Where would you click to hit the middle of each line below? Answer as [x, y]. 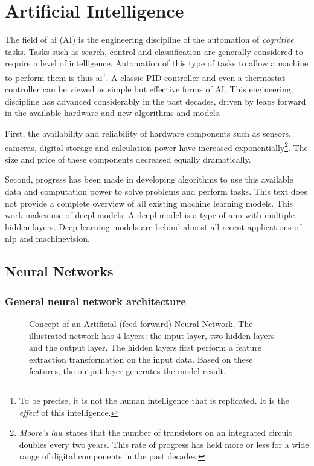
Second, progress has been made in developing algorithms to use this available [149, 179]
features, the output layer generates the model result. [127, 371]
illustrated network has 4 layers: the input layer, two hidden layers [152, 335]
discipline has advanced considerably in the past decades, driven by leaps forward [155, 101]
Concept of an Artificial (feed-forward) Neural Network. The [141, 323]
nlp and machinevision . [47, 238]
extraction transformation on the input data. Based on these [141, 359]
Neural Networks [59, 271]
